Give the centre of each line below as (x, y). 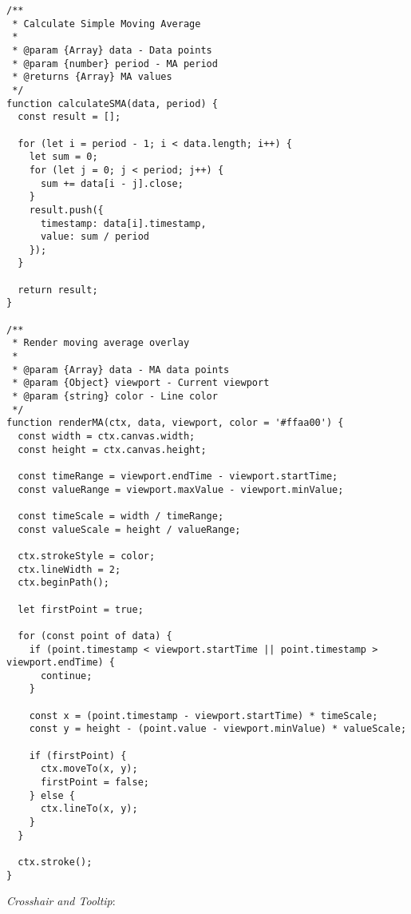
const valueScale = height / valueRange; (129, 529)
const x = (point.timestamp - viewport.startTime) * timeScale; (204, 715)
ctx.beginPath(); (63, 583)
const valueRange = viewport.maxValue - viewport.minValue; (181, 489)
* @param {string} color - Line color (115, 397)
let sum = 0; (63, 157)
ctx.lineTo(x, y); (89, 809)
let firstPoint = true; (81, 609)
